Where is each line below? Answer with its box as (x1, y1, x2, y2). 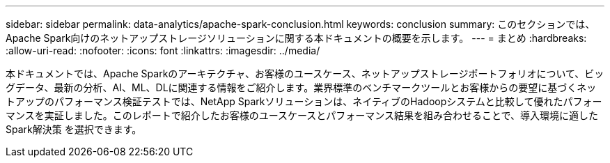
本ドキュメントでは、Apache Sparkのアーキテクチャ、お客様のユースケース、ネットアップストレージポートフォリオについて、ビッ (6, 68, 604, 79)
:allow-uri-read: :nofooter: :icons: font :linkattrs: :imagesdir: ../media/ (6, 45, 320, 56)
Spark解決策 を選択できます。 (6, 123, 142, 135)
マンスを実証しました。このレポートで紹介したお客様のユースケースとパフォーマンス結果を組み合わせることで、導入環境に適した (6, 109, 599, 121)
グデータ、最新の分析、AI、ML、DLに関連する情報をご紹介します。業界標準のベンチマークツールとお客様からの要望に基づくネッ (6, 81, 597, 93)
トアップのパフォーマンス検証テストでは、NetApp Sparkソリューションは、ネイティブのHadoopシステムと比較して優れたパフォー (6, 95, 602, 107)
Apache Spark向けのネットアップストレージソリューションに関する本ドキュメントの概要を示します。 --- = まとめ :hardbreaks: (6, 32, 587, 44)
